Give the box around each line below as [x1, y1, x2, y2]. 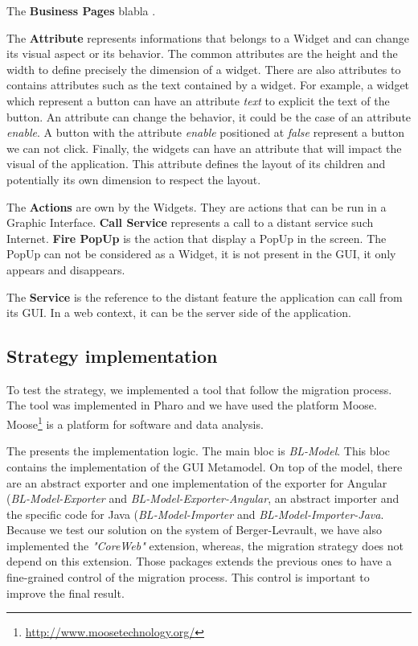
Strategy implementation [6, 344, 218, 368]
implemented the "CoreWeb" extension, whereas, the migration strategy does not [6, 537, 404, 553]
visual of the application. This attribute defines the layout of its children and [6, 155, 386, 172]
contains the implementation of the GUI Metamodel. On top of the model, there [6, 458, 403, 475]
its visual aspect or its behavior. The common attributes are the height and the [6, 45, 398, 62]
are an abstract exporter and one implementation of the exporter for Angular [6, 474, 387, 491]
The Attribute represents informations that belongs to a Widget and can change [6, 29, 409, 46]
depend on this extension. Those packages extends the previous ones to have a [6, 553, 392, 570]
